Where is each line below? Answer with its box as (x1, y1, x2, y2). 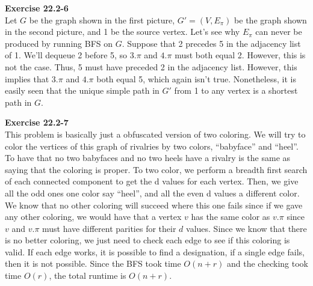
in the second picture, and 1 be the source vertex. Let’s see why (5, 25, 240, 38)
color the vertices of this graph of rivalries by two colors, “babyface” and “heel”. (5, 139, 299, 152)
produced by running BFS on (5, 37, 113, 49)
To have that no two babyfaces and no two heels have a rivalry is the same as (5, 151, 291, 164)
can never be (255, 25, 302, 38)
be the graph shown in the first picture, (29, 13, 175, 26)
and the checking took (227, 257, 308, 270)
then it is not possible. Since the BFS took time (5, 257, 181, 270)
